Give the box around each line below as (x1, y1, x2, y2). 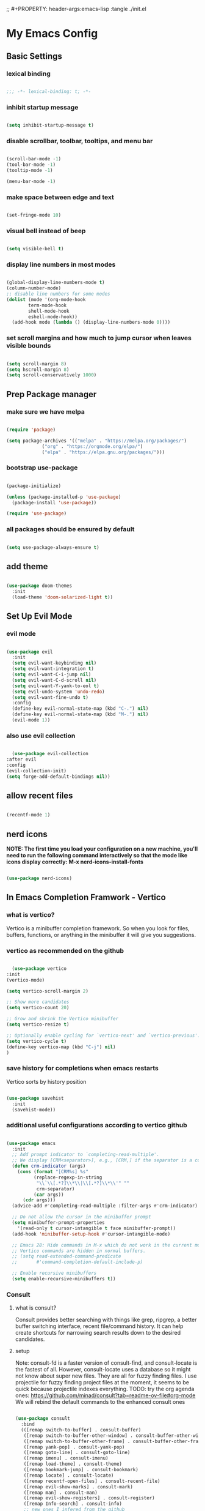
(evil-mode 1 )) (12, 717, 51, 723)
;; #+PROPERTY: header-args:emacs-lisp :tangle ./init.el (6, 6, 146, 12)
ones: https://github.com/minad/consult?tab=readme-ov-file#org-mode (15, 1392, 196, 1399)
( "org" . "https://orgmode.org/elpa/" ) (41, 443, 143, 449)
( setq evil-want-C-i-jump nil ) (12, 671, 92, 678)
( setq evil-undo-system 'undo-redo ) (12, 688, 105, 695)
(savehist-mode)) (12, 1106, 56, 1113)
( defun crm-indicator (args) (12, 1163, 86, 1170)
